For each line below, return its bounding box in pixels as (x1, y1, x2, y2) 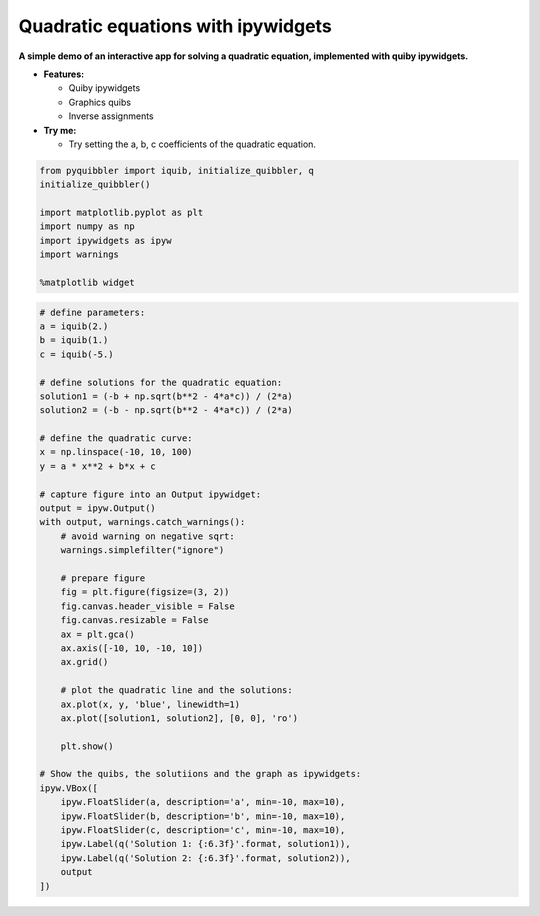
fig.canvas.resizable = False (60, 615, 209, 626)
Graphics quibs (68, 96, 132, 108)
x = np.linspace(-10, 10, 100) (39, 446, 194, 458)
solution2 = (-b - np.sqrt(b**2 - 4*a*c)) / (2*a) (39, 405, 294, 416)
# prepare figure (60, 573, 146, 584)
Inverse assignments (68, 110, 154, 122)
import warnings (39, 249, 120, 260)
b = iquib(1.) (39, 335, 109, 346)
